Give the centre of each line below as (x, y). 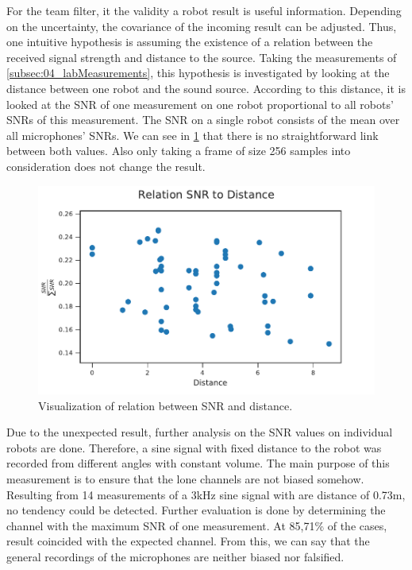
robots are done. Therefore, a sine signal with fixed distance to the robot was (194, 447)
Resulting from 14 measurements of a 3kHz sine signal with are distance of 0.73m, (206, 494)
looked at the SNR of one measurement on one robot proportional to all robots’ (200, 104)
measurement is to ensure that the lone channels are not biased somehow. (185, 478)
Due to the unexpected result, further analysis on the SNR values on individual (200, 432)
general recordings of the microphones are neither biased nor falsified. (175, 556)
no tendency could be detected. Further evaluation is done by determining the (196, 510)
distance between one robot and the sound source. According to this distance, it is (206, 88)
